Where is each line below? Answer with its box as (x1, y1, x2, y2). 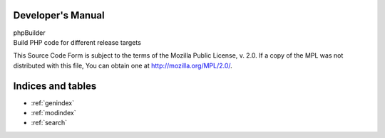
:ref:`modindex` (31, 108, 76, 117)
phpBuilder (13, 28, 46, 37)
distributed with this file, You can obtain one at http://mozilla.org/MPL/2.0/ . (13, 61, 233, 70)
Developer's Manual (13, 9, 105, 21)
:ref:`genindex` (31, 98, 75, 107)
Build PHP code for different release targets (13, 38, 142, 46)
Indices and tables (13, 80, 97, 92)
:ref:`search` (31, 118, 68, 127)
